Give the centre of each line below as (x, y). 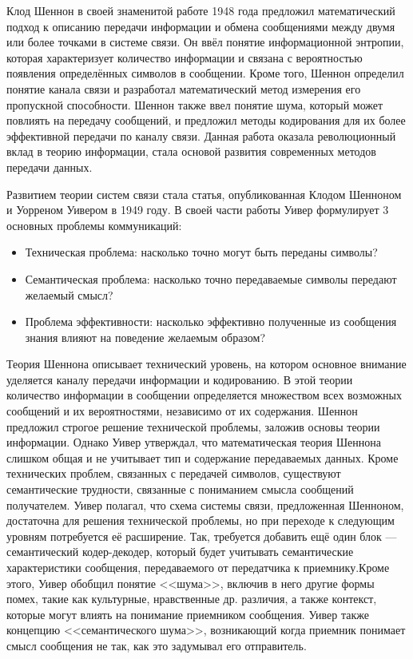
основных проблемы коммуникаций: (94, 225)
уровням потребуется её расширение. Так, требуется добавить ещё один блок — (202, 536)
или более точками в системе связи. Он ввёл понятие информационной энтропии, (205, 42)
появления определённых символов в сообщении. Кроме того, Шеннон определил (205, 73)
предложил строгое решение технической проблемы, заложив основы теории (193, 426)
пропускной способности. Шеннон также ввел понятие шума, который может (195, 104)
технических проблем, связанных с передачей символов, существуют (174, 473)
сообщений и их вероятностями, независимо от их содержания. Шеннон (182, 411)
